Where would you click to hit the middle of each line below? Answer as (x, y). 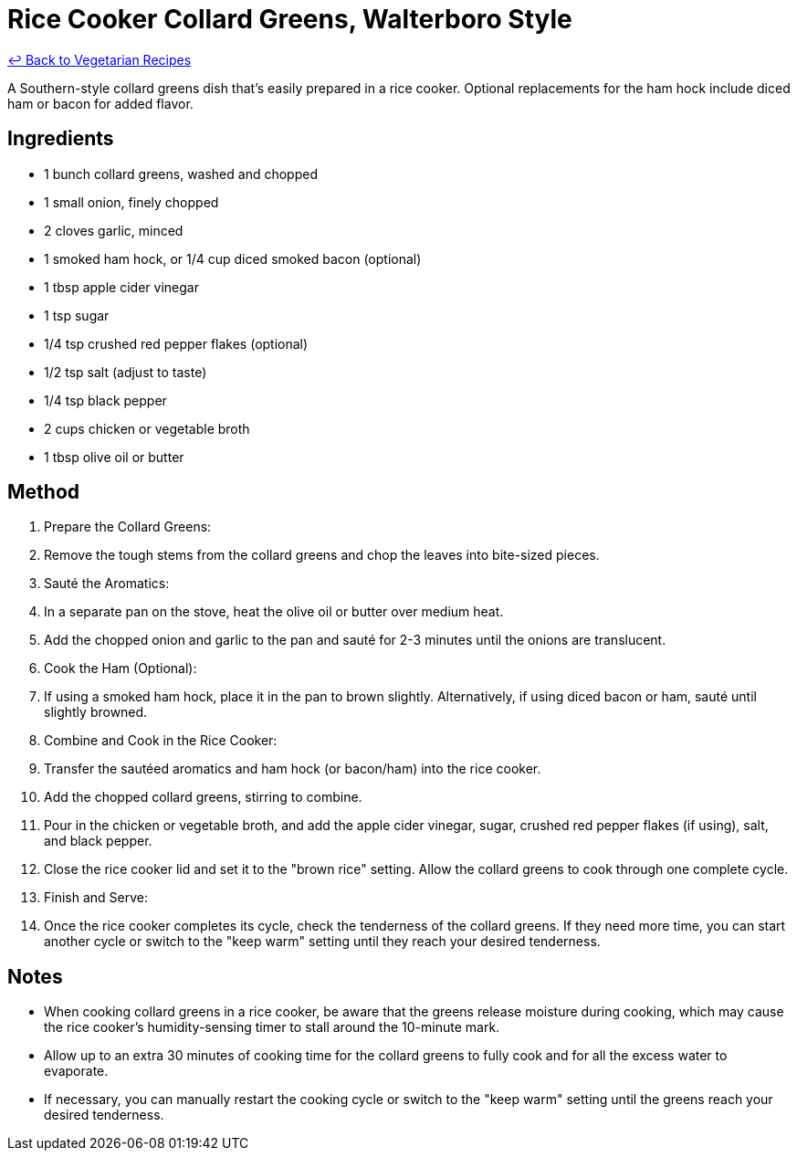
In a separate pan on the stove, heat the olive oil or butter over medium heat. (274, 612)
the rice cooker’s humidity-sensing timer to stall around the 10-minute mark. (272, 1027)
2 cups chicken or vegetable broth (147, 428)
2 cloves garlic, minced (114, 230)
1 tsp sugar (77, 315)
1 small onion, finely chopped (131, 202)
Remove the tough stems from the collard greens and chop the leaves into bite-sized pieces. (322, 555)
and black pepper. (98, 841)
